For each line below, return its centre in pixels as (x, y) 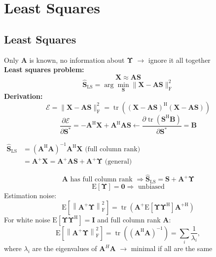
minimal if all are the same (172, 248)
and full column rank (129, 219)
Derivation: (23, 96)
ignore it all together (179, 60)
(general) (118, 162)
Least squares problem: (44, 69)
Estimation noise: (30, 195)
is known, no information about (77, 60)
